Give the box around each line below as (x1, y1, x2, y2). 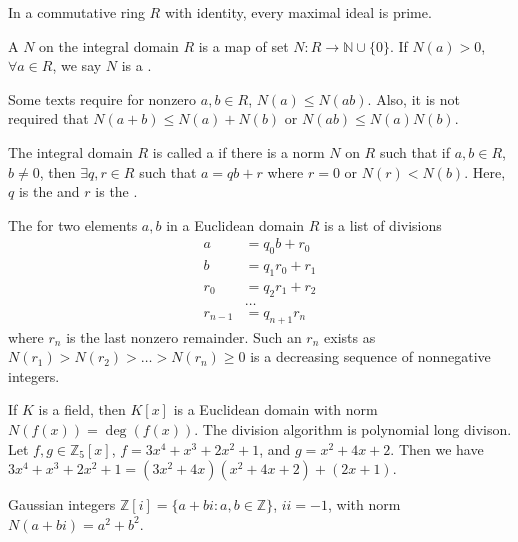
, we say (52, 55, 102, 76)
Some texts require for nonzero (8, 88, 197, 109)
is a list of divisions (324, 214, 442, 235)
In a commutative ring (8, 2, 145, 22)
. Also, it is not (367, 88, 460, 109)
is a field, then (38, 399, 126, 420)
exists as (324, 326, 376, 347)
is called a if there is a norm (152, 141, 325, 162)
